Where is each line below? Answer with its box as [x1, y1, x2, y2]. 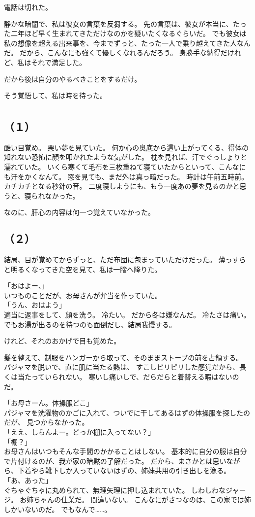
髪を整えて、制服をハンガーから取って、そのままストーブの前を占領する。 [4, 352, 243, 362]
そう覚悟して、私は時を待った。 [4, 90, 107, 101]
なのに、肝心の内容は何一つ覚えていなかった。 [4, 207, 155, 217]
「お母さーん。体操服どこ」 [4, 398, 93, 408]
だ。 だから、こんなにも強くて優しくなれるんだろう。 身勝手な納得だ [4, 47, 227, 58]
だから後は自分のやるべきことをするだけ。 [4, 73, 142, 84]
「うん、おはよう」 [4, 300, 66, 310]
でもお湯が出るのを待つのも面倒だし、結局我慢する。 [4, 319, 176, 329]
